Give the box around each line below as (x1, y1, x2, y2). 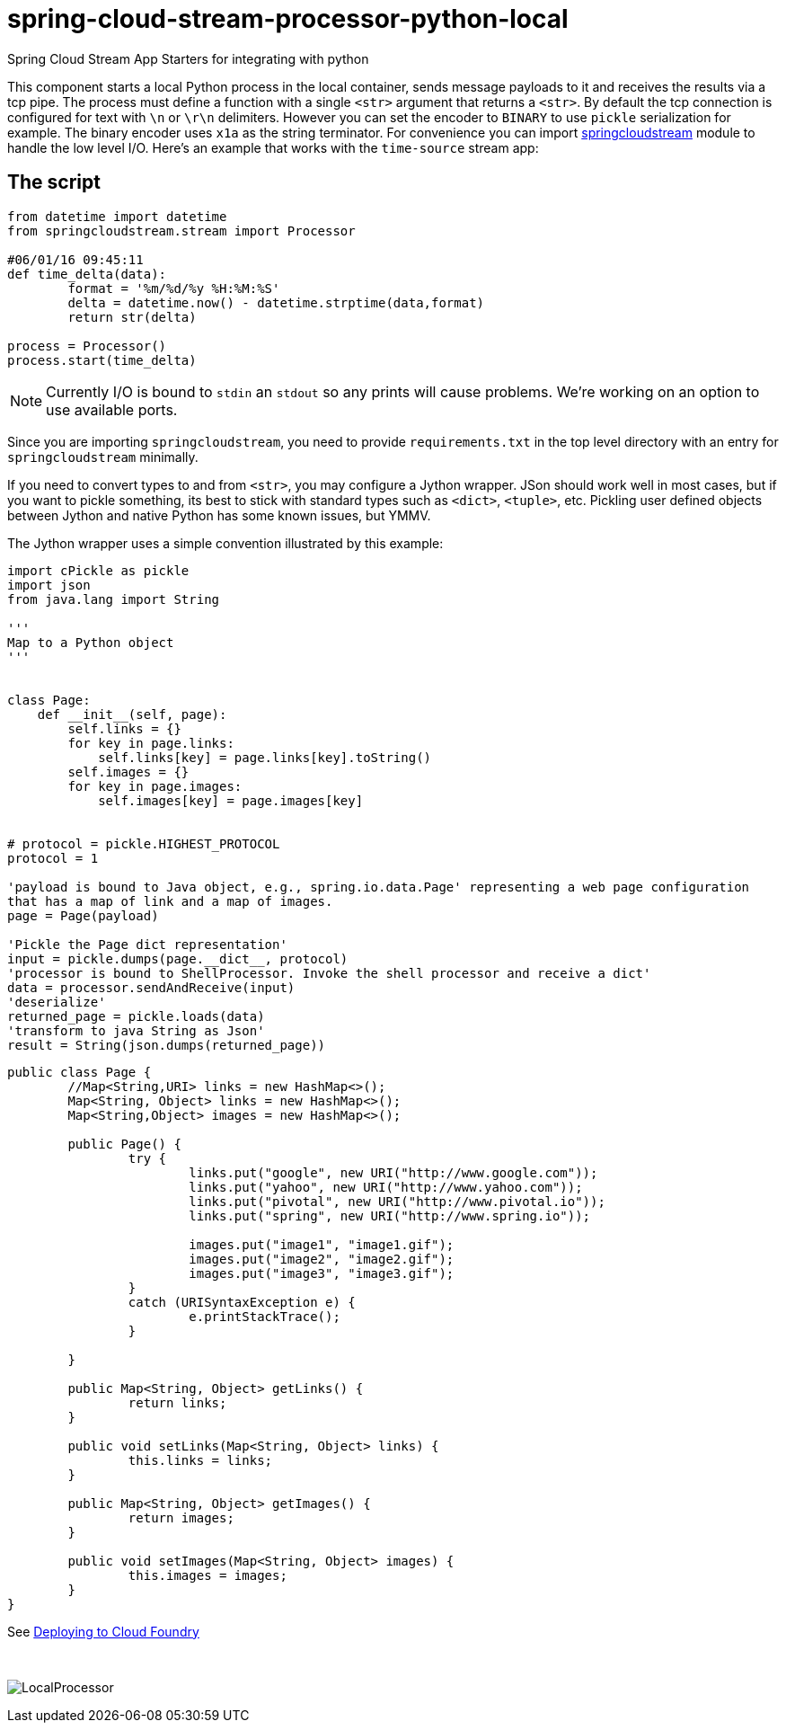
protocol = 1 (7, 850, 99, 865)
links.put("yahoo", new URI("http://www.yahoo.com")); (189, 1179, 583, 1194)
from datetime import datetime (7, 208, 227, 224)
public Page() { (67, 1136, 181, 1151)
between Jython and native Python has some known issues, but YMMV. (7, 507, 431, 523)
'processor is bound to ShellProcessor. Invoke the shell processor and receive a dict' (7, 965, 651, 980)
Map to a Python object (7, 634, 174, 650)
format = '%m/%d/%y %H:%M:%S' (67, 280, 280, 296)
